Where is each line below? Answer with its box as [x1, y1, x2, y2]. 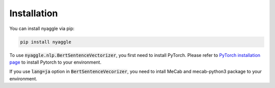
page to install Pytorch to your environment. [9, 59, 102, 65]
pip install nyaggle [20, 39, 71, 45]
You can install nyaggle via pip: [9, 25, 75, 32]
